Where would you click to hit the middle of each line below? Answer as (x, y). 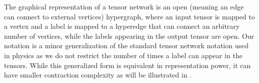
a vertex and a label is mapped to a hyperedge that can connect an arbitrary (122, 26)
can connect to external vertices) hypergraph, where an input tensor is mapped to (129, 16)
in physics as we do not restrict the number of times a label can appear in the (123, 55)
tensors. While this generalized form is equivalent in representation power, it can (127, 65)
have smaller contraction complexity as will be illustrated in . (98, 75)
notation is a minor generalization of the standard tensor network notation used (126, 45)
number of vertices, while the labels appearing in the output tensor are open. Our (129, 36)
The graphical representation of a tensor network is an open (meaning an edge (124, 6)
